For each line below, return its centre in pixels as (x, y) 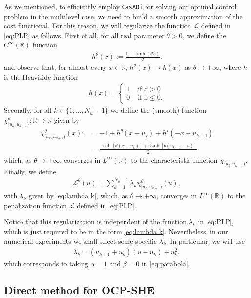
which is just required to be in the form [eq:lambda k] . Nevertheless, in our (116, 231)
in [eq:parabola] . (166, 264)
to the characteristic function (174, 160)
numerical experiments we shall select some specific (81, 241)
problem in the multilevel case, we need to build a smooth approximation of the (123, 16)
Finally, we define (30, 171)
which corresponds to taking (46, 264)
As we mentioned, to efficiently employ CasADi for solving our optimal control (120, 6)
